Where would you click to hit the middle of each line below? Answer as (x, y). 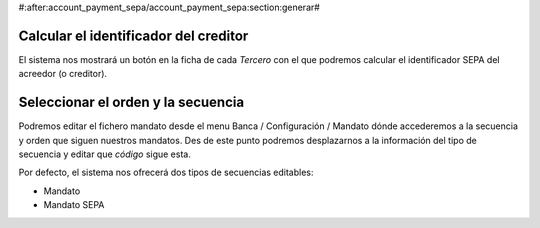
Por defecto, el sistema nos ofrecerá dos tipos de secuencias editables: (166, 172)
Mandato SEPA (74, 205)
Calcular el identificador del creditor (133, 35)
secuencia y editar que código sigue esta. (105, 154)
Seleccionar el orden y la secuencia (131, 102)
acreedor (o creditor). (63, 74)
